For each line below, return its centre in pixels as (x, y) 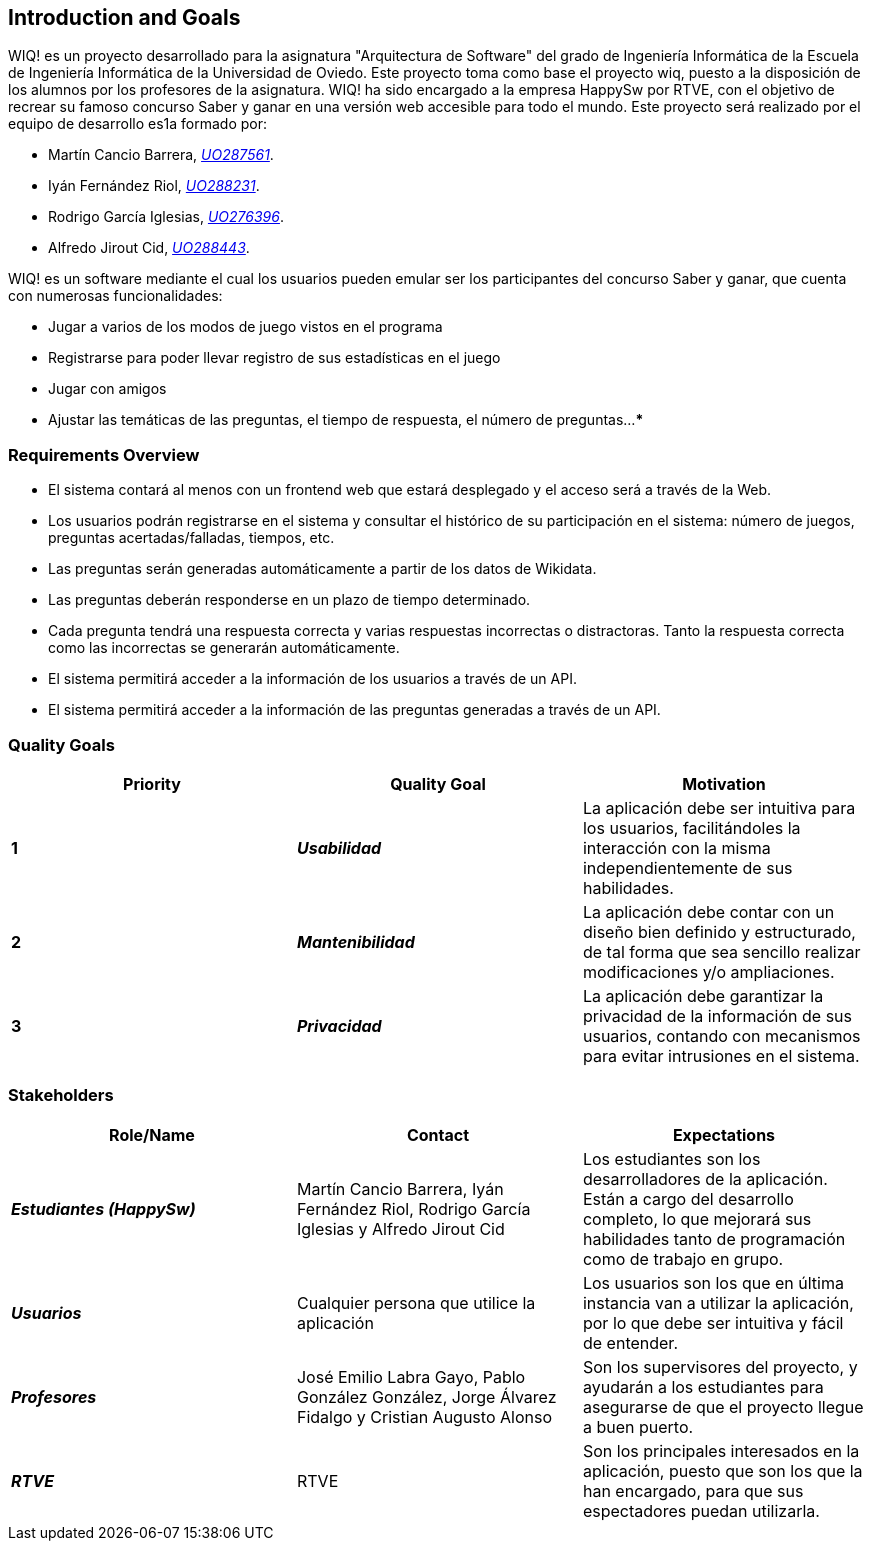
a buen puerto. (638, 1426)
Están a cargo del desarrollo (688, 1198)
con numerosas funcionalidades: (115, 296)
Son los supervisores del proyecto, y (720, 1366)
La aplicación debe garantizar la (703, 995)
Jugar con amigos (107, 389)
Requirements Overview (104, 454)
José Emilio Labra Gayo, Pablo (411, 1376)
